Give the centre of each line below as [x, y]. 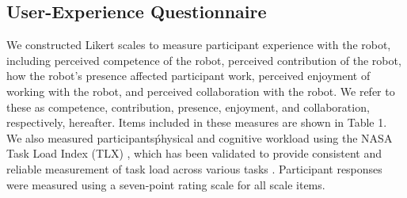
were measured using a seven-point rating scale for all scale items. [166, 184]
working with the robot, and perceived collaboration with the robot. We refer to [201, 91]
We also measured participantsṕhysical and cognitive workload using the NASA [200, 137]
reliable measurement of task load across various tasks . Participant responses [194, 168]
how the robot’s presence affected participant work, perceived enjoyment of [188, 76]
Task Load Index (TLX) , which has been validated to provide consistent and [194, 153]
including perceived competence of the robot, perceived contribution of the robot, [204, 60]
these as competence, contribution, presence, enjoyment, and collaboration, [188, 107]
